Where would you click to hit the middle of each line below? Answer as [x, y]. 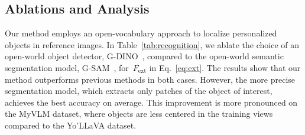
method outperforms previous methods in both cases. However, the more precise [150, 79]
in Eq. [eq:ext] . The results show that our [225, 67]
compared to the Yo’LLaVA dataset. [71, 125]
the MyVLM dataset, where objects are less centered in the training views [139, 114]
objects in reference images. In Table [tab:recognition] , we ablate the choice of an [152, 44]
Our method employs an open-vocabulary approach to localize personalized [141, 33]
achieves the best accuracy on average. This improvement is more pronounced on [151, 102]
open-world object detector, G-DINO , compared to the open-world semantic [144, 56]
